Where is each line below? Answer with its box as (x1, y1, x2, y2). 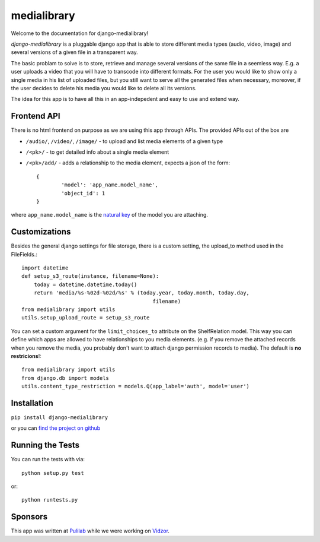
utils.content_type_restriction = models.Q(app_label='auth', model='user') (21, 383, 250, 390)
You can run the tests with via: (11, 456, 85, 463)
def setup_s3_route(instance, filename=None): (21, 273, 159, 280)
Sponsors (11, 512, 47, 522)
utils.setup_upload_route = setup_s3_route (21, 315, 150, 321)
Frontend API (11, 111, 60, 121)
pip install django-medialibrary (11, 414, 108, 421)
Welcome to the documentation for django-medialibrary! (11, 30, 149, 37)
